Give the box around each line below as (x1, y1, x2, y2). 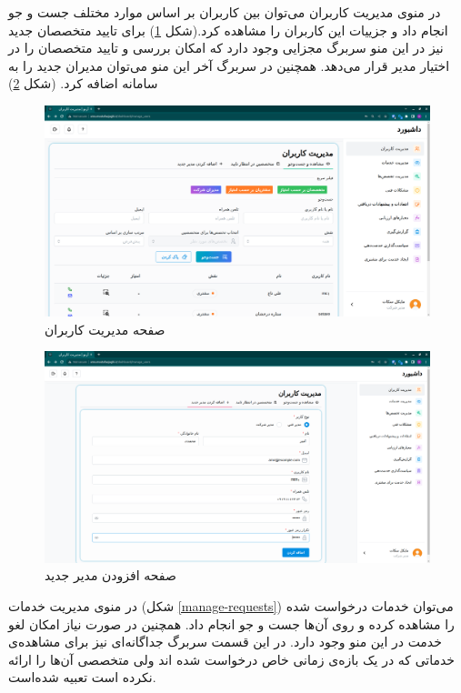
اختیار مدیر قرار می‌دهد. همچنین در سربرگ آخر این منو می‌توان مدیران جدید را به (8, 55, 450, 75)
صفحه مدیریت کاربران (45, 319, 165, 338)
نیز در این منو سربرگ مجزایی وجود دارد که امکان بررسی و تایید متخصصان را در (8, 38, 444, 57)
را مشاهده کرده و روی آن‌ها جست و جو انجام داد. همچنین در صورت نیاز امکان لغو (8, 614, 455, 633)
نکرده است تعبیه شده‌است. (8, 668, 156, 687)
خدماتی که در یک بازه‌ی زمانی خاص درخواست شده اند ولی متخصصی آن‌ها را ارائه (8, 649, 455, 668)
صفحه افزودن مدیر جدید (45, 566, 176, 585)
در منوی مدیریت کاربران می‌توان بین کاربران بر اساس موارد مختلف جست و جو (8, 3, 441, 21)
